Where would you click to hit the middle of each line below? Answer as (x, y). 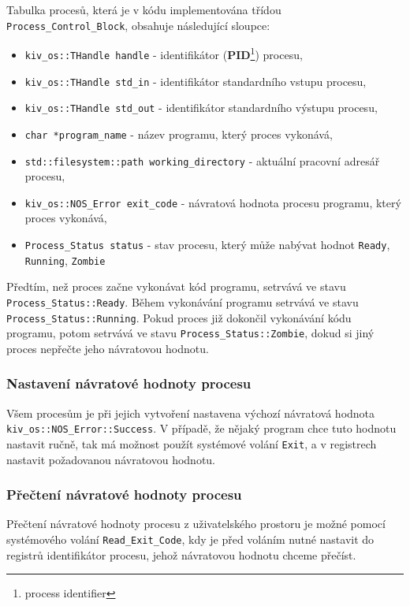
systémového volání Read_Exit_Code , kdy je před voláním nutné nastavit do (190, 539)
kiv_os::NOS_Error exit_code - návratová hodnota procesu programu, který (213, 202)
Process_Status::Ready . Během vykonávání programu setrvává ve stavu (183, 301)
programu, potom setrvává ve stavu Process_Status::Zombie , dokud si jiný (190, 333)
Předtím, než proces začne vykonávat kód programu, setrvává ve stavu (176, 286)
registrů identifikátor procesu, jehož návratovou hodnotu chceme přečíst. (181, 554)
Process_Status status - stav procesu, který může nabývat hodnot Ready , (207, 245)
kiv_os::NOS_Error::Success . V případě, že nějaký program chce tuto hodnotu (201, 428)
